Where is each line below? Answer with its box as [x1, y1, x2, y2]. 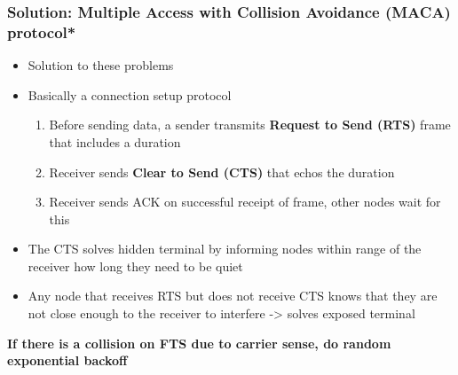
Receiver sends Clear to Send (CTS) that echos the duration [49, 162, 395, 181]
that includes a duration [49, 132, 181, 151]
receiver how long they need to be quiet [28, 256, 243, 275]
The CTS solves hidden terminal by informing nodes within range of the [28, 239, 422, 258]
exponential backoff [7, 351, 128, 370]
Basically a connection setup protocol [28, 85, 232, 104]
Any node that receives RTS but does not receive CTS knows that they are [28, 286, 438, 305]
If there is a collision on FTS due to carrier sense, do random [7, 333, 391, 352]
